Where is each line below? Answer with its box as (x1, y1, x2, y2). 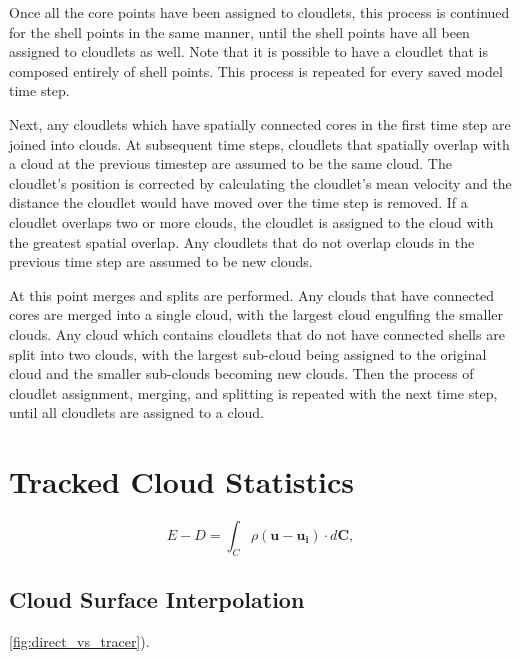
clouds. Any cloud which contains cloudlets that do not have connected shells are (9, 323, 505, 344)
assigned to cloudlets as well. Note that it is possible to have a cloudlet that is (9, 41, 488, 62)
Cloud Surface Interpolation (9, 584, 305, 615)
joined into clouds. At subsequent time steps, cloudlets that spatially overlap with (9, 133, 510, 154)
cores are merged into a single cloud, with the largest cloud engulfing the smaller (9, 304, 503, 325)
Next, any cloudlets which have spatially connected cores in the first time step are (9, 113, 511, 134)
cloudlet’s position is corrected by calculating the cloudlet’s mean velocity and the (9, 172, 512, 193)
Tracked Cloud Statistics (9, 461, 355, 502)
